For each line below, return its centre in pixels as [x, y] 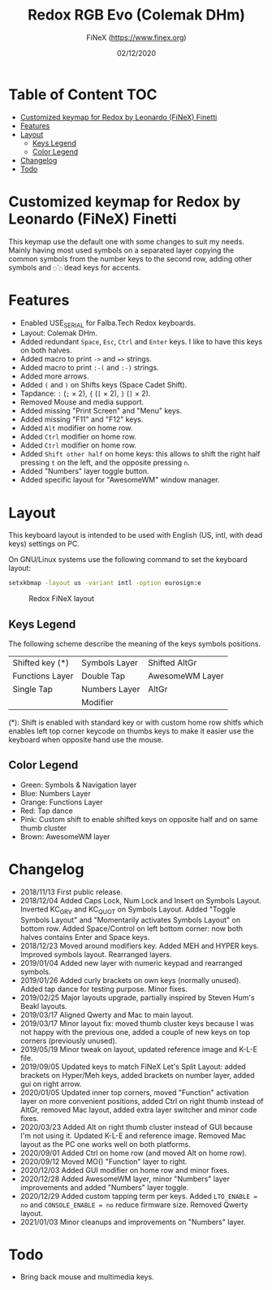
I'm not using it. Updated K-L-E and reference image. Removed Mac [133, 1136]
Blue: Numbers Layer [55, 793]
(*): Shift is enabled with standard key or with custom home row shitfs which [136, 722]
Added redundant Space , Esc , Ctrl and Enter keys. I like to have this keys [141, 342]
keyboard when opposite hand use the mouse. [86, 739]
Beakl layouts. [43, 1006]
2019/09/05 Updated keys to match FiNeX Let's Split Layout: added [133, 1067]
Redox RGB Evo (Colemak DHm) [136, 15]
